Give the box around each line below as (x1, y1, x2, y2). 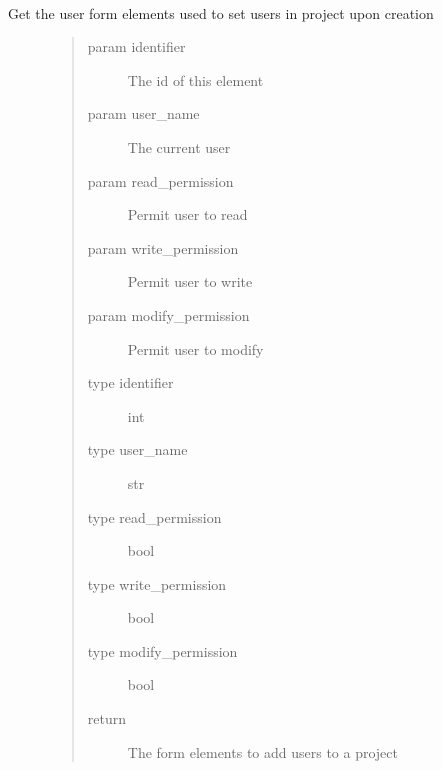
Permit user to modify (127, 338, 264, 359)
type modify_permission (87, 640, 238, 661)
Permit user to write (127, 271, 253, 292)
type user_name (87, 439, 188, 460)
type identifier (87, 372, 174, 393)
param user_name (87, 103, 200, 124)
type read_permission (87, 506, 222, 527)
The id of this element (127, 69, 264, 90)
